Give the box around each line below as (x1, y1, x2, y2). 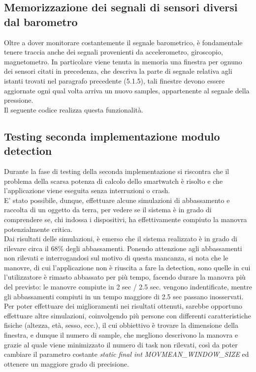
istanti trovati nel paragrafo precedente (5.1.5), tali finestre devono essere (4, 75, 225, 86)
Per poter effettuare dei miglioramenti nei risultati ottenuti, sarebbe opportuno (4, 301, 243, 311)
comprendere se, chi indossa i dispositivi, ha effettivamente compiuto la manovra (4, 214, 247, 224)
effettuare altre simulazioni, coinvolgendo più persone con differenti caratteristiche (4, 310, 251, 320)
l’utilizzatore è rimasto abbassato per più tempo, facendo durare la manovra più (4, 272, 246, 282)
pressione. (4, 95, 33, 105)
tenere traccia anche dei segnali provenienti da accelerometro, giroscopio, (4, 47, 223, 57)
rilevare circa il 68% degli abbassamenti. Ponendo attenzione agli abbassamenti (4, 243, 242, 253)
